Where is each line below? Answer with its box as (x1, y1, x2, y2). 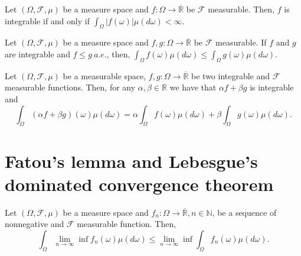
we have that (169, 81, 217, 93)
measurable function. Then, (77, 218, 176, 230)
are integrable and (5, 47, 70, 60)
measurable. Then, (208, 3, 275, 15)
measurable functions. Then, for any (5, 81, 136, 93)
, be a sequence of (212, 206, 277, 218)
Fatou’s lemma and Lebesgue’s (5, 148, 258, 173)
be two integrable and (191, 69, 270, 82)
